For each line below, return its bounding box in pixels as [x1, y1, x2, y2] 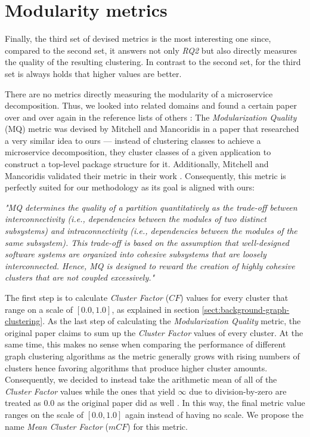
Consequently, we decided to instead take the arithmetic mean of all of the [5, 373, 277, 386]
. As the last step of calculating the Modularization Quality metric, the [42, 315, 301, 327]
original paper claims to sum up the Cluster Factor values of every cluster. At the [5, 326, 303, 338]
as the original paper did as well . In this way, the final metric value [57, 396, 305, 409]
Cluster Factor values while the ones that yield [5, 384, 175, 397]
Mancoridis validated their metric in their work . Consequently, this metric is [5, 169, 286, 181]
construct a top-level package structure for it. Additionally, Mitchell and [5, 158, 269, 170]
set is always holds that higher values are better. [5, 67, 182, 79]
